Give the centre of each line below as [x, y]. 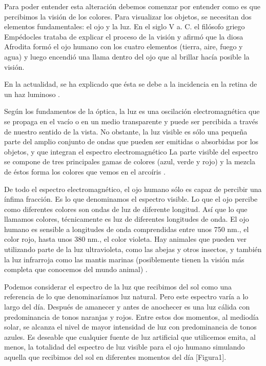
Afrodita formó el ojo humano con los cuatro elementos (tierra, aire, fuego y [124, 46]
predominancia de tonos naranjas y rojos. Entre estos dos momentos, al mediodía [131, 316]
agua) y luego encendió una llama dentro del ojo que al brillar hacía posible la [127, 56]
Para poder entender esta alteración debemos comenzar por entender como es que [132, 6]
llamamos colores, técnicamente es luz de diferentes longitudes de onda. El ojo [127, 219]
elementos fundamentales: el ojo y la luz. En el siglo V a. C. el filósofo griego [125, 26]
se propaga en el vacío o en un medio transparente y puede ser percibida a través [131, 121]
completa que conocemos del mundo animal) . [76, 269]
